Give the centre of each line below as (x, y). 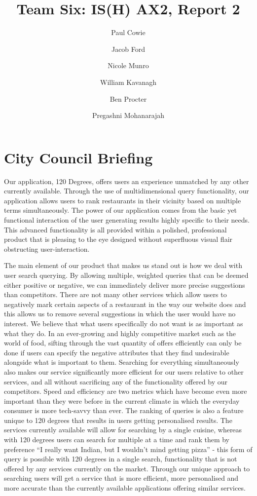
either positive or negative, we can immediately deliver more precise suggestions (125, 285)
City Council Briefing (78, 157)
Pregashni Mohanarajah (128, 115)
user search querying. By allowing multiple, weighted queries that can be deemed (126, 275)
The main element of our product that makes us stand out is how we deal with (123, 265)
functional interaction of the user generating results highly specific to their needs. (127, 220)
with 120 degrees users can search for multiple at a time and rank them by (117, 439)
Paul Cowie (128, 32)
